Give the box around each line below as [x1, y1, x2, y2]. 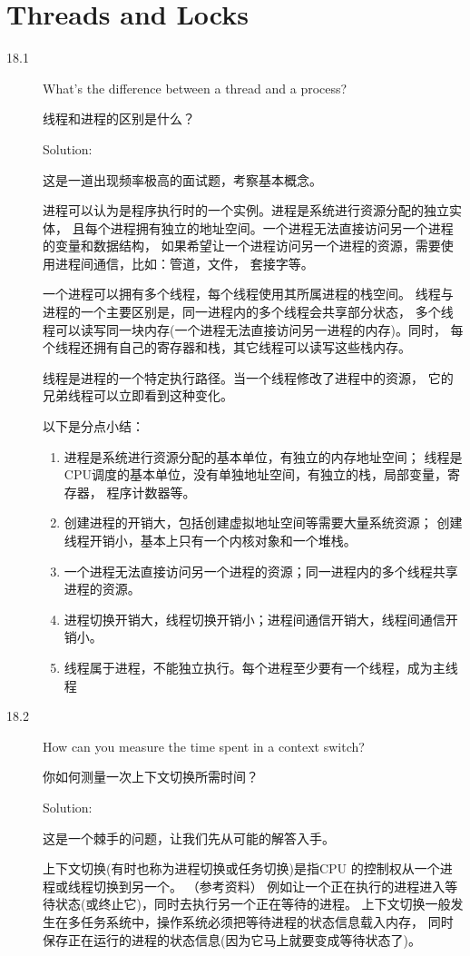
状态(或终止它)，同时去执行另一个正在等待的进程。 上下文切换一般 [54, 894, 451, 913]
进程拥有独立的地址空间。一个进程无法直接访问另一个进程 [110, 218, 454, 237]
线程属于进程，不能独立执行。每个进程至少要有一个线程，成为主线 [64, 657, 458, 676]
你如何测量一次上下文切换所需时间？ [43, 767, 259, 786]
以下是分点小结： [43, 417, 144, 436]
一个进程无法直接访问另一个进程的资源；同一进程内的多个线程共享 [64, 561, 458, 580]
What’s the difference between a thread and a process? [43, 78, 348, 97]
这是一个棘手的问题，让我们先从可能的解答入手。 [43, 828, 335, 847]
